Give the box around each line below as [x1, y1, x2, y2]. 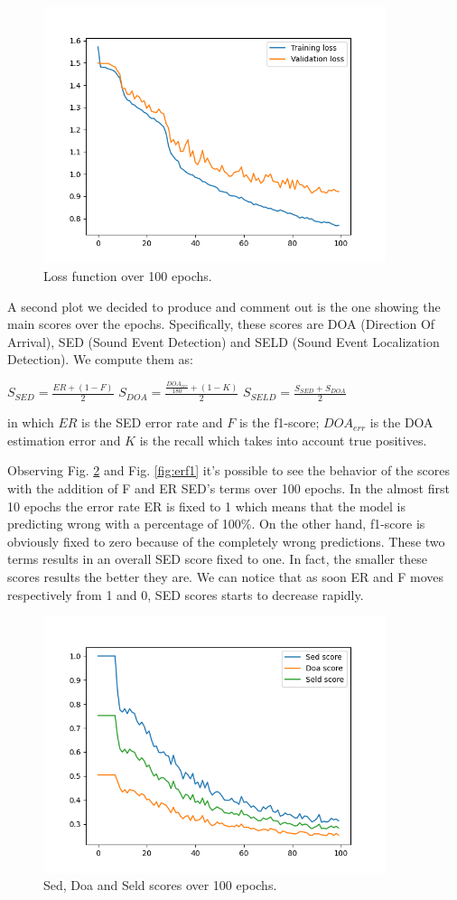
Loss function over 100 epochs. [43, 267, 212, 286]
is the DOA [369, 413, 434, 432]
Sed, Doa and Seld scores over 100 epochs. [43, 876, 277, 895]
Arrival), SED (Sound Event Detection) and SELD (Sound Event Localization [7, 332, 440, 351]
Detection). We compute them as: [7, 350, 193, 369]
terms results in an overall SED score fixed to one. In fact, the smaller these [7, 549, 427, 568]
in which [7, 413, 54, 432]
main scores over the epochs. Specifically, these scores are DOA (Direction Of [7, 314, 435, 333]
